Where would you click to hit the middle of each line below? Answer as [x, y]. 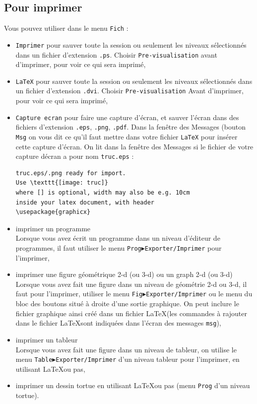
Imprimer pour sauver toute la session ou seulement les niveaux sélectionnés [131, 44]
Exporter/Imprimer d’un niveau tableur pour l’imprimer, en [148, 359]
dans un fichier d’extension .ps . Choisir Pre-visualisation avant [116, 54]
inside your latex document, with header [85, 202]
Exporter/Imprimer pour [183, 248]
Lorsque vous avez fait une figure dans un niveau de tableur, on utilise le [126, 349]
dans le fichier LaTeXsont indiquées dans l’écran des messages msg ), [118, 323]
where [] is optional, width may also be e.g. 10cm [103, 193]
